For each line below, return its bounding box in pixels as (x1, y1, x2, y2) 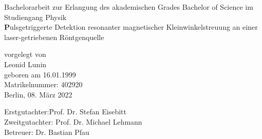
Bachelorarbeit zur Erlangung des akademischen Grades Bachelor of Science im (4, 2, 253, 12)
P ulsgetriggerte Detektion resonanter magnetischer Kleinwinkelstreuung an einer (4, 22, 258, 32)
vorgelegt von (4, 49, 46, 59)
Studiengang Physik (4, 11, 67, 22)
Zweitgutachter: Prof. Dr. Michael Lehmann (4, 116, 142, 127)
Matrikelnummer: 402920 (4, 79, 83, 90)
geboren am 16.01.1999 (4, 69, 76, 80)
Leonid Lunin (4, 58, 47, 69)
